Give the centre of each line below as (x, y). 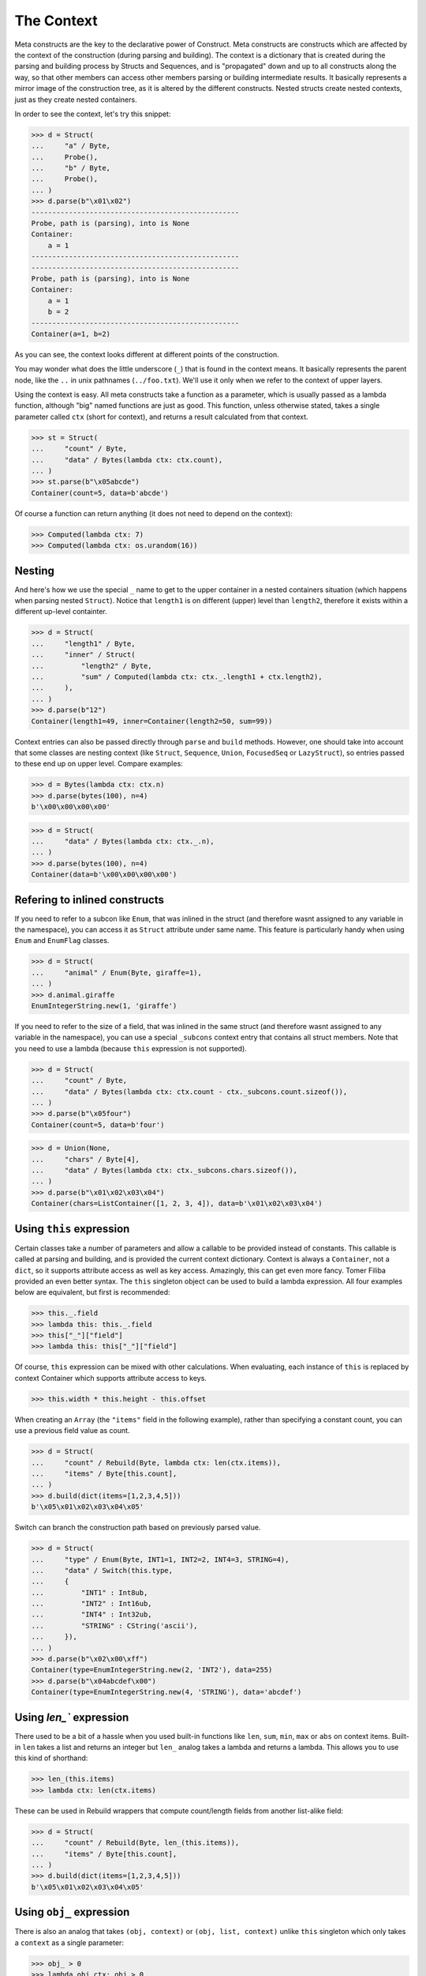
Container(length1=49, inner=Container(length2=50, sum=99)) (152, 721)
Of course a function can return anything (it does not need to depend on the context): (154, 513)
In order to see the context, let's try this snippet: (93, 114)
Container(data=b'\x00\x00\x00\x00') (104, 875)
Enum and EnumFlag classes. (62, 941)
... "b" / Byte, (71, 168)
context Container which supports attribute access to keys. (110, 1378)
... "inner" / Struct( (83, 655)
